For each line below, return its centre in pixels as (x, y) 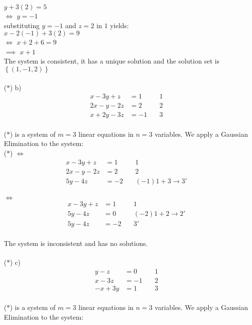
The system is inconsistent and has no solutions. (76, 243)
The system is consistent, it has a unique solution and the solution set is (112, 61)
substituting (22, 25)
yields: (119, 25)
